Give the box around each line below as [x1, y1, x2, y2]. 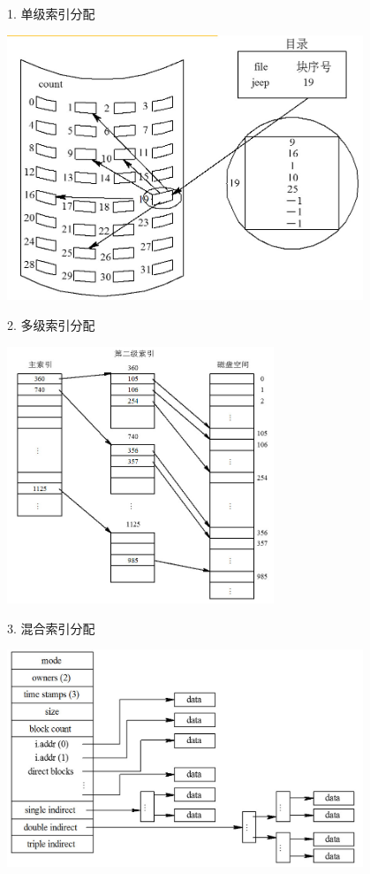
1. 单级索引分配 [7, 4, 95, 22]
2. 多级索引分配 [7, 316, 95, 334]
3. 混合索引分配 [7, 618, 95, 637]
